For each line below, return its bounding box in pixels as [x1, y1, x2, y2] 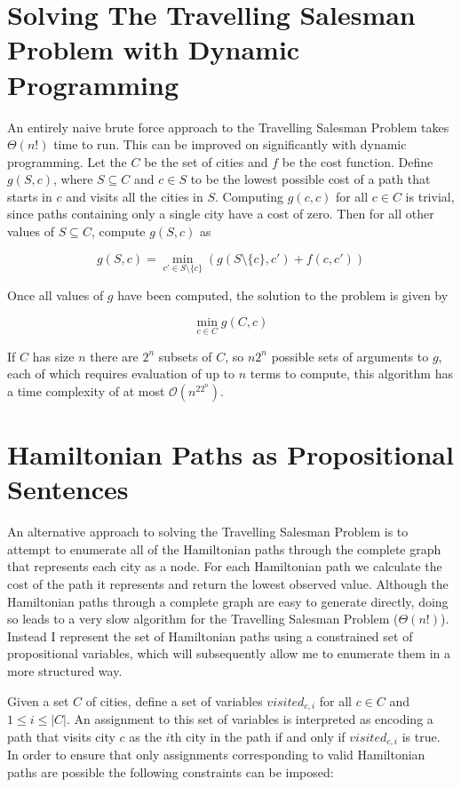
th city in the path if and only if [170, 727, 346, 745]
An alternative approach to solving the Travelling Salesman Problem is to [7, 522, 409, 541]
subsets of [158, 346, 212, 365]
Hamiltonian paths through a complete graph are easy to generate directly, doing [7, 592, 449, 610]
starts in [7, 187, 52, 205]
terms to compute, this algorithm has [250, 364, 453, 383]
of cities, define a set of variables [85, 691, 263, 710]
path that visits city [7, 727, 115, 745]
